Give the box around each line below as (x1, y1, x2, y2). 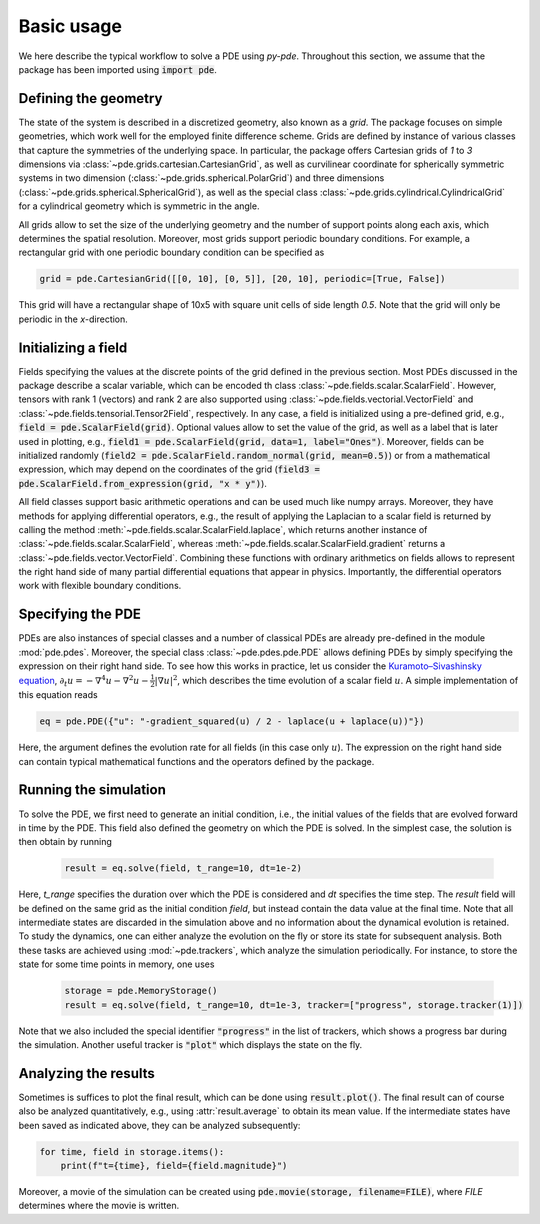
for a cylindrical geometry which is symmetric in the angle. (18, 200, 260, 212)
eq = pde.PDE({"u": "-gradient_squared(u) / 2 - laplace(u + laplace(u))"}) (39, 716, 425, 727)
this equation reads (18, 689, 99, 701)
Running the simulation (18, 781, 167, 799)
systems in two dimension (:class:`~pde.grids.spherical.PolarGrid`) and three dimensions (18, 172, 385, 184)
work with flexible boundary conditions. (18, 580, 182, 592)
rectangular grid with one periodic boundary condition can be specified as (18, 246, 325, 259)
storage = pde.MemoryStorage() (64, 985, 219, 997)
